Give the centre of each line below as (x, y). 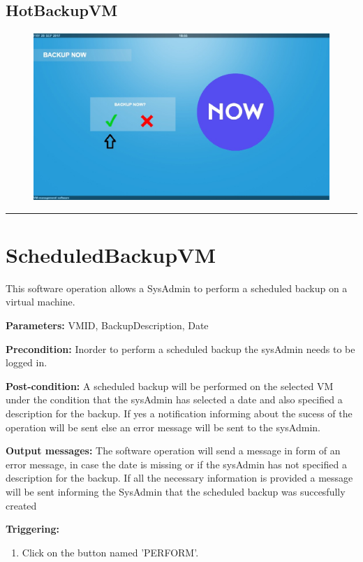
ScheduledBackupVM (111, 254)
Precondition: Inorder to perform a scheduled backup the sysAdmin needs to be (180, 348)
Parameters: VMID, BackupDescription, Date (107, 325)
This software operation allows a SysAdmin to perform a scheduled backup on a (177, 288)
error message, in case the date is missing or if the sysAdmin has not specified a (176, 464)
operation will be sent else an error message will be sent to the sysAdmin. (163, 427)
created (21, 505)
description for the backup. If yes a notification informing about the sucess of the (179, 413)
